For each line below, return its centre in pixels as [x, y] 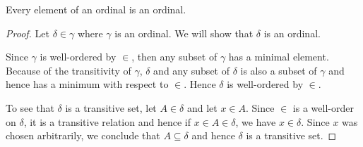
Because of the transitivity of [69, 70]
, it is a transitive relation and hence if [107, 121]
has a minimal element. [279, 57]
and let [202, 107]
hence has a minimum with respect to [87, 84]
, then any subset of [174, 57]
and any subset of [191, 70]
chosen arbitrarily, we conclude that [83, 135]
